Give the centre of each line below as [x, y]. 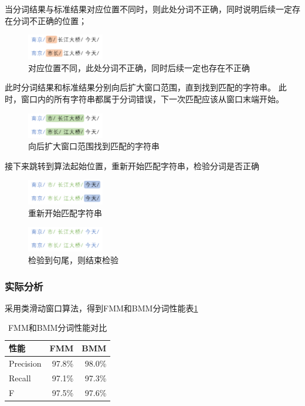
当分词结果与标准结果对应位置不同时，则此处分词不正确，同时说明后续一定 [148, 9]
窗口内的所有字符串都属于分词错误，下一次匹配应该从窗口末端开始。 [152, 98]
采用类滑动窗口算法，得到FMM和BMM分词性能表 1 [101, 308]
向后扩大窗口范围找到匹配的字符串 [94, 146]
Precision [25, 363]
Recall [20, 378]
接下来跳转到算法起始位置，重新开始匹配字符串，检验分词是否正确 [132, 165]
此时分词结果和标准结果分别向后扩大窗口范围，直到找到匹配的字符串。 [140, 87]
